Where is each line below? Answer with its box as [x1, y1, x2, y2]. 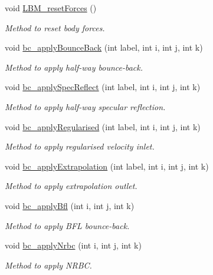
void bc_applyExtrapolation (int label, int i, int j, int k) [5, 160, 209, 172]
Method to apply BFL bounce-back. [5, 219, 130, 231]
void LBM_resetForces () [5, 2, 97, 14]
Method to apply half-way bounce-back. [5, 61, 143, 73]
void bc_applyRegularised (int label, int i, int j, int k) [5, 120, 201, 132]
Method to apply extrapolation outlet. [5, 180, 137, 192]
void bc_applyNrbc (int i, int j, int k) [5, 239, 142, 251]
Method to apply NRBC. [5, 259, 92, 271]
